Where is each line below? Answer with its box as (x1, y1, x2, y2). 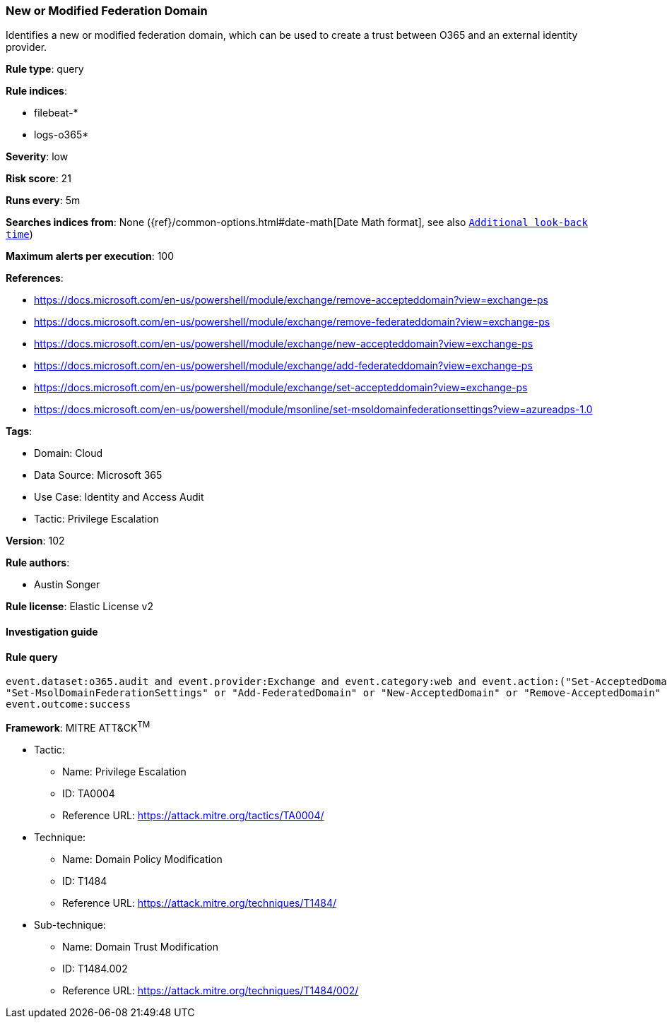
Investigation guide (6, 625, 98, 638)
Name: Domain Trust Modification (62, 940, 218, 953)
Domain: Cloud (34, 447, 103, 460)
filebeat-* (34, 107, 78, 119)
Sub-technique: (34, 918, 106, 931)
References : (6, 272, 64, 285)
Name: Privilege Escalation (62, 765, 187, 778)
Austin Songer (34, 578, 100, 591)
